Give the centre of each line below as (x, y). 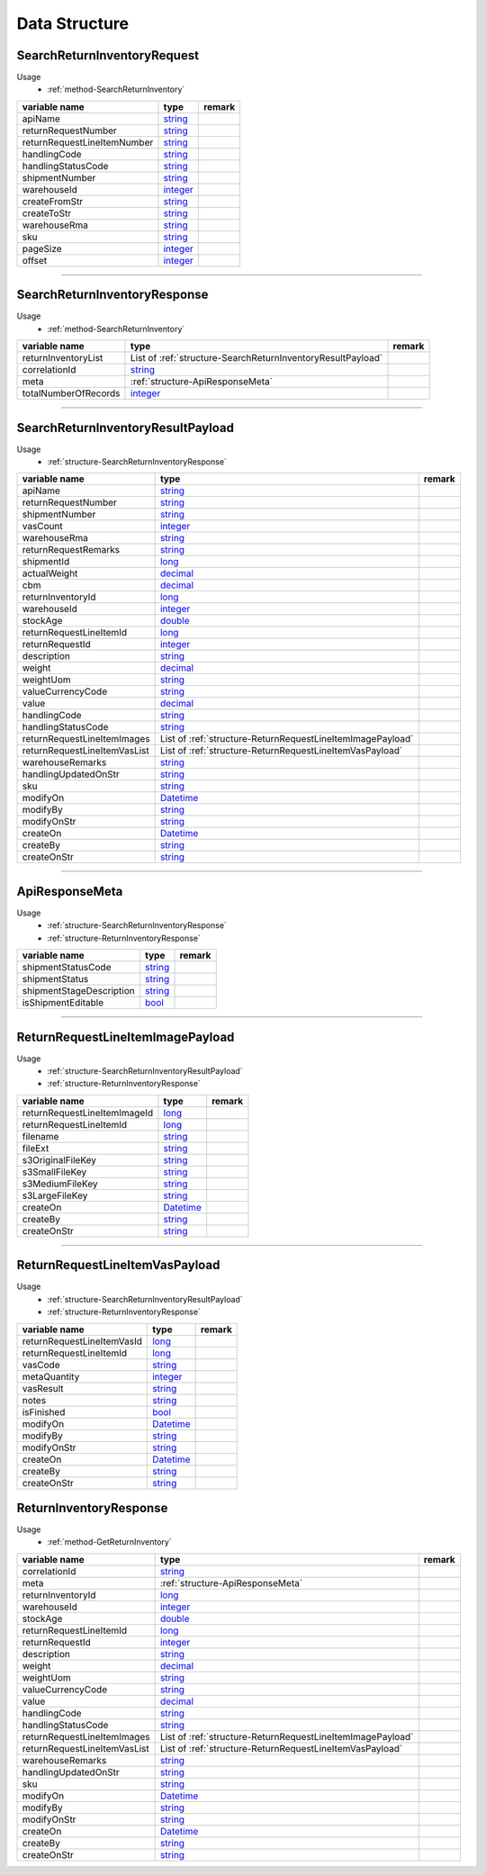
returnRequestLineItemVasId (82, 1341)
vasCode (41, 1365)
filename (40, 1136)
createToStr (47, 213)
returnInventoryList (63, 358)
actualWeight (50, 573)
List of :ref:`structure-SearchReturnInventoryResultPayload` (257, 358)
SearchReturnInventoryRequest (108, 55)
